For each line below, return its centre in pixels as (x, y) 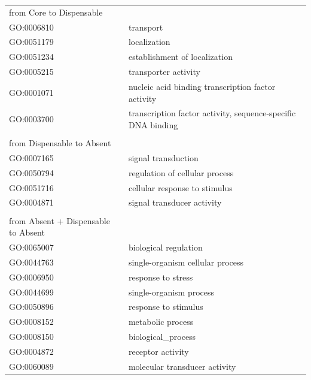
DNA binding (153, 125)
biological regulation (165, 247)
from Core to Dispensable (56, 12)
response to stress (161, 277)
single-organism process (171, 292)
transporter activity (164, 72)
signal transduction (163, 157)
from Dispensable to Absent (60, 143)
